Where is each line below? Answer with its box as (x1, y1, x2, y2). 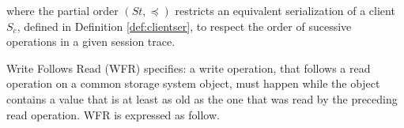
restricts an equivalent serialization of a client (175, 2, 395, 19)
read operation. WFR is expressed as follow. (6, 106, 220, 122)
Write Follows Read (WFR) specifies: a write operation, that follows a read (6, 59, 371, 76)
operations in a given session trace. (6, 33, 176, 50)
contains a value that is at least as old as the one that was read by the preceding (6, 91, 398, 107)
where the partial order (6, 2, 119, 19)
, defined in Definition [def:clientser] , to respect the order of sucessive (17, 17, 352, 34)
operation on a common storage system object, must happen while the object (6, 75, 380, 92)
